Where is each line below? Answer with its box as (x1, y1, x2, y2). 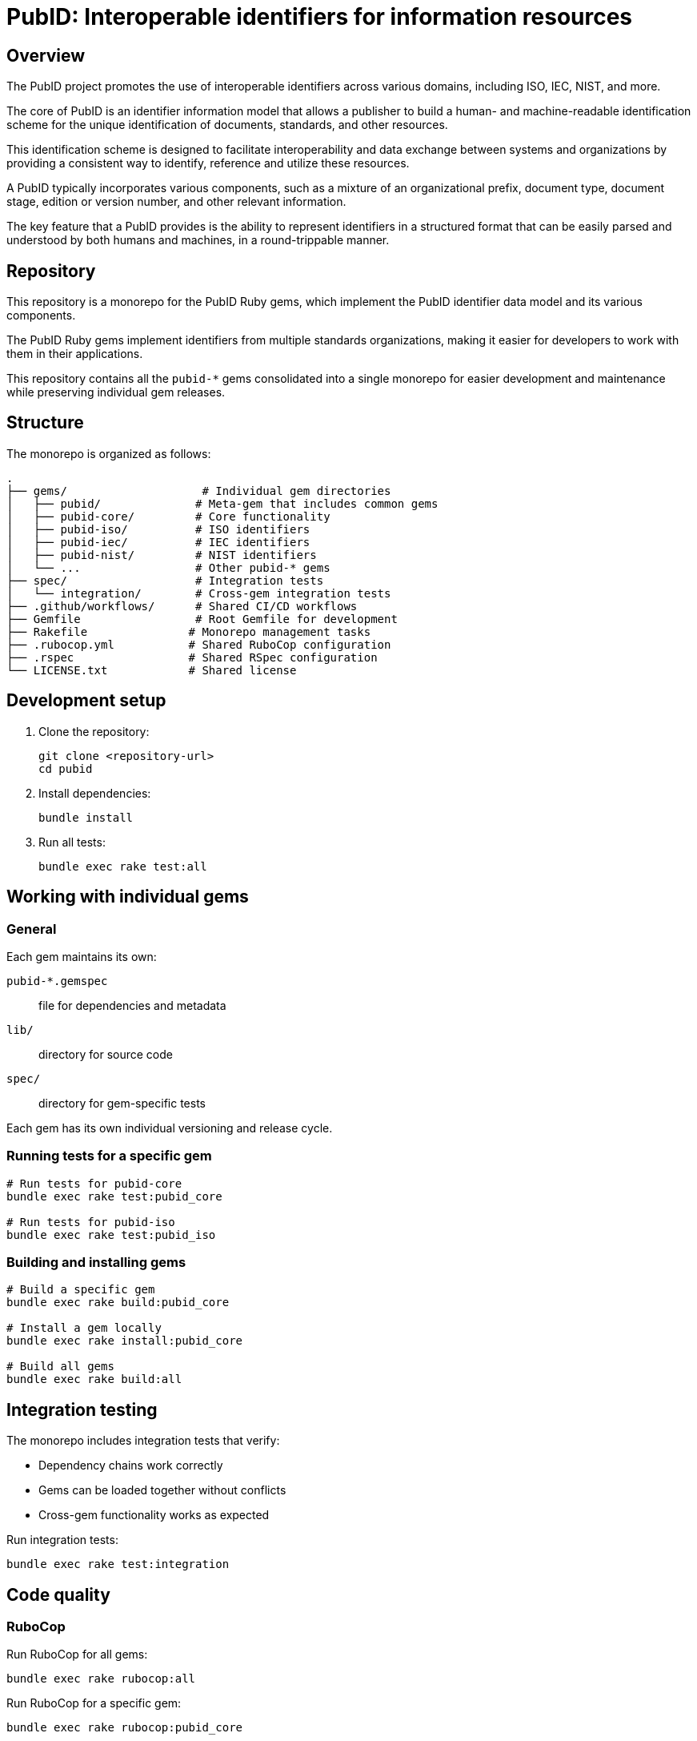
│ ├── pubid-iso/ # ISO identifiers (6, 522, 310, 536)
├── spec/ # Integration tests (6, 573, 324, 587)
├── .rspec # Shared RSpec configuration (6, 650, 378, 664)
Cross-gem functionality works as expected (38, 1508, 270, 1522)
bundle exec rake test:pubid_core (6, 1189, 222, 1203)
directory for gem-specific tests (38, 1096, 206, 1110)
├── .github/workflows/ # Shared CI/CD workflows (6, 599, 358, 613)
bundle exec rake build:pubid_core (6, 1296, 230, 1309)
